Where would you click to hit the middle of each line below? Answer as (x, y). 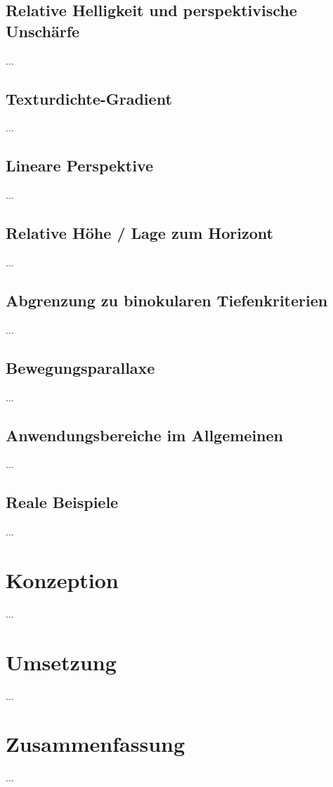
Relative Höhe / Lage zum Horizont (139, 233)
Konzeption (62, 579)
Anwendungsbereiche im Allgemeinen (145, 435)
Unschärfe (43, 31)
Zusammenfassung (96, 744)
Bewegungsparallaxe (80, 367)
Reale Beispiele (62, 502)
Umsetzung (61, 662)
